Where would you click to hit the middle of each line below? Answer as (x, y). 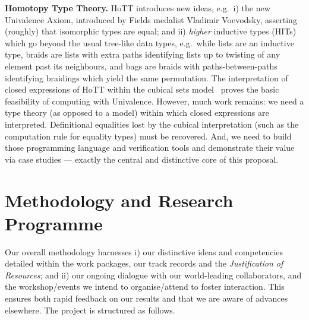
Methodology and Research (119, 200)
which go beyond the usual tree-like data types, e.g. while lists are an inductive (149, 42)
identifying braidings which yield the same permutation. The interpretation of (146, 77)
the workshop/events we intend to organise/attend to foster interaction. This (145, 286)
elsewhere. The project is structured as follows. (90, 310)
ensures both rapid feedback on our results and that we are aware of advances (146, 298)
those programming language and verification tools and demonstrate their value (150, 148)
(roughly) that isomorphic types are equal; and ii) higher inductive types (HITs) (151, 31)
